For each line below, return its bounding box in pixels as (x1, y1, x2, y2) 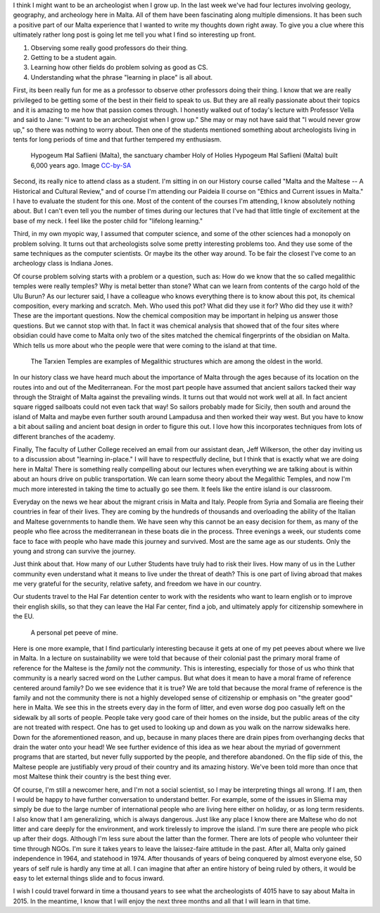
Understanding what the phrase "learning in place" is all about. (30, 73, 213, 81)
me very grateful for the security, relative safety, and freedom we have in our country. (13, 580, 262, 588)
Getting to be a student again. (30, 53, 117, 61)
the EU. (13, 612, 34, 621)
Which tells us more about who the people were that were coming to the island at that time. (13, 341, 277, 349)
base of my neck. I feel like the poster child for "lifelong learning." (13, 216, 203, 225)
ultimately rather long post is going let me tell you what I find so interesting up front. (13, 30, 256, 39)
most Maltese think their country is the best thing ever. (13, 772, 172, 781)
